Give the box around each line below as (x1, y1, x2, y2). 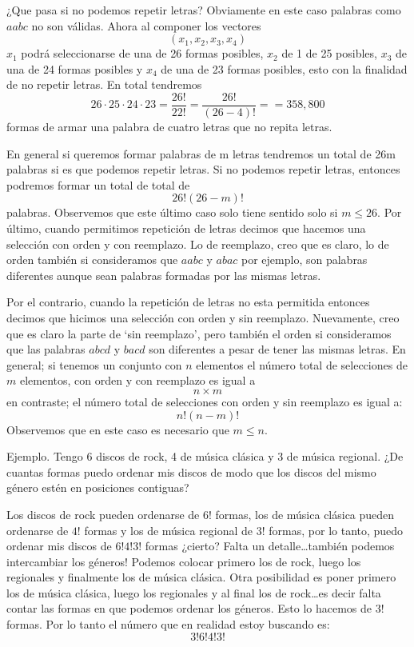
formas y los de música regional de (84, 521, 253, 538)
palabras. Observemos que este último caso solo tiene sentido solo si (6, 204, 338, 221)
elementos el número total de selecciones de (196, 356, 408, 373)
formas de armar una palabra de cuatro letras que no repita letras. (6, 118, 332, 135)
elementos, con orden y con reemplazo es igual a (19, 372, 256, 389)
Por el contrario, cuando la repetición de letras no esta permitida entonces (6, 294, 370, 310)
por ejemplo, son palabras (241, 251, 368, 268)
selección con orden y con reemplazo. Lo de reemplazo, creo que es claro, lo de (6, 235, 389, 252)
